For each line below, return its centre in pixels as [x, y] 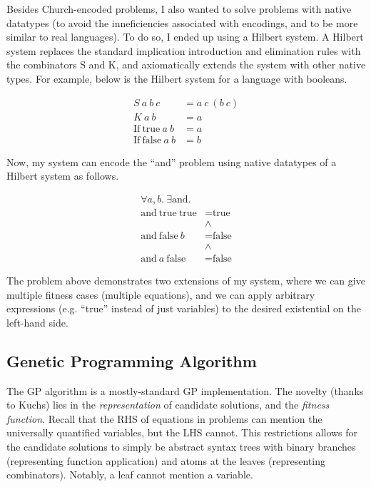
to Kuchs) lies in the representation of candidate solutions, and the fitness [168, 405]
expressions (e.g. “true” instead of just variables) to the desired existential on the [184, 308]
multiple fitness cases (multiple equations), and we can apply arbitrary [161, 294]
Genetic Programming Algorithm [132, 360]
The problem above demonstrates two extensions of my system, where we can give [186, 281]
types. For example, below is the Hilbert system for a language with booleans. [177, 78]
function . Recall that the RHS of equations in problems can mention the [164, 418]
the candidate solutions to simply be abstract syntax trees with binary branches [181, 447]
